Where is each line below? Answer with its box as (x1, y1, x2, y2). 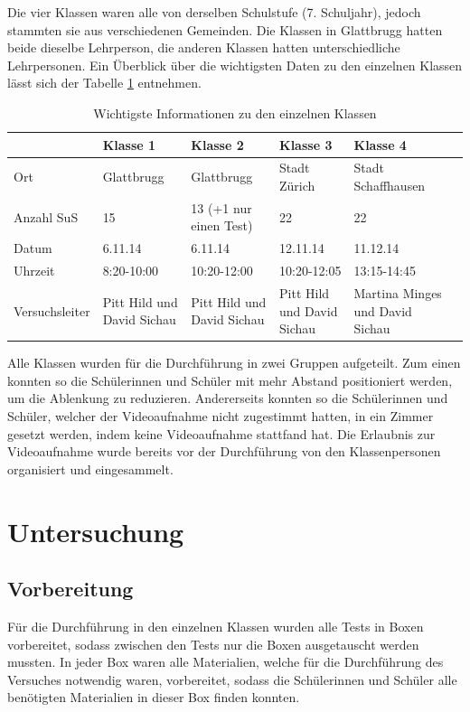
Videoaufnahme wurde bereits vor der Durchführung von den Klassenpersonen (7, 442, 441, 461)
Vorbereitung (7, 575, 134, 603)
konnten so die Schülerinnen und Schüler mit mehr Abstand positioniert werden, (7, 370, 453, 389)
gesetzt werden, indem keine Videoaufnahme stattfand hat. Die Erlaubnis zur (7, 424, 436, 443)
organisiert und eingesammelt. (7, 459, 174, 478)
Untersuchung (7, 512, 184, 549)
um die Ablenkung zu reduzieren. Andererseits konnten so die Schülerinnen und (7, 389, 448, 408)
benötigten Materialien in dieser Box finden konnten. (7, 688, 300, 707)
